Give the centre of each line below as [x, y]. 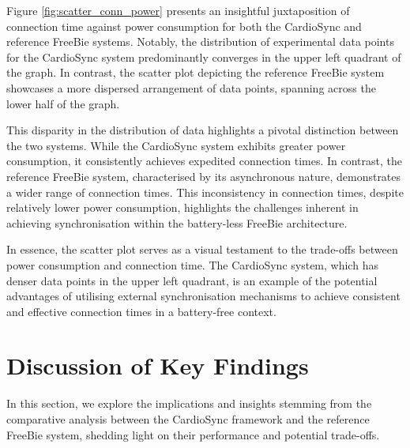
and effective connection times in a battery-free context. [141, 311]
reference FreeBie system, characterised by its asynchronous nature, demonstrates [204, 176]
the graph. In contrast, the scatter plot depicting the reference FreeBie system [196, 72]
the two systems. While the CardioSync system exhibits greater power [176, 145]
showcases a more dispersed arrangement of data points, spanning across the [191, 87]
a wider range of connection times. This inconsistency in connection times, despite [205, 192]
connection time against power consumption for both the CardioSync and [184, 26]
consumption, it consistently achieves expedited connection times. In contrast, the [204, 161]
